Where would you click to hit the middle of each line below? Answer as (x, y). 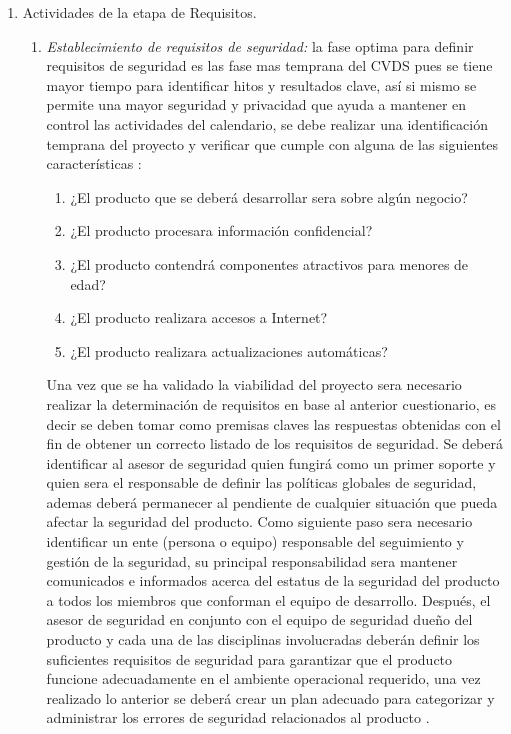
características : (94, 163)
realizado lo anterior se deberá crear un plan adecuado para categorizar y (270, 697)
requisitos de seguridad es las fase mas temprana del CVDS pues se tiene (269, 65)
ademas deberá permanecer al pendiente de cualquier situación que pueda (272, 501)
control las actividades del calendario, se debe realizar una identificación (267, 123)
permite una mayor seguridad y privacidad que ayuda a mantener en (256, 104)
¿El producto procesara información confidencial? (221, 230)
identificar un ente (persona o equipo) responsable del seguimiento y (255, 541)
